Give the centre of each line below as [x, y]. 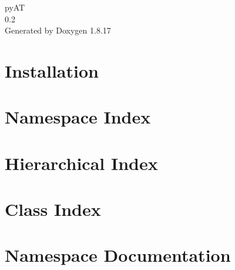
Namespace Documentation [118, 255]
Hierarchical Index [81, 163]
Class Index [53, 209]
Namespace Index [78, 117]
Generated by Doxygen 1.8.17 [58, 30]
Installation [52, 70]
